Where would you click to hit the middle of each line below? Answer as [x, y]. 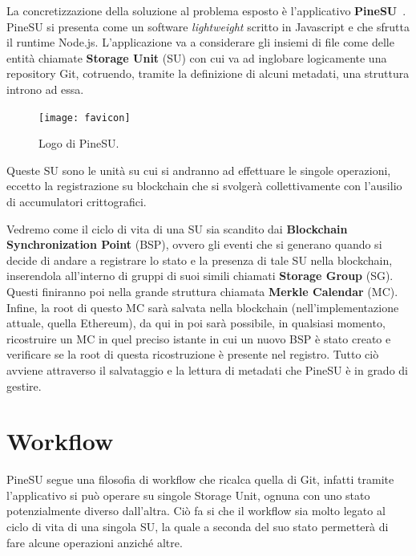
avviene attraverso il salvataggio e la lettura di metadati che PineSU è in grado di [207, 369]
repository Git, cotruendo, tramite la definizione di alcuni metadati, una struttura [208, 73]
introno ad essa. [45, 89]
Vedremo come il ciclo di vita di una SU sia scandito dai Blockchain [177, 228]
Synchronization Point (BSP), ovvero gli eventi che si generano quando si [194, 244]
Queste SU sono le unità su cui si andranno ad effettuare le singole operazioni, [199, 170]
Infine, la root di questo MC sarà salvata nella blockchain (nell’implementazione [203, 307]
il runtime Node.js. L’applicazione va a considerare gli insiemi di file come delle [200, 42]
